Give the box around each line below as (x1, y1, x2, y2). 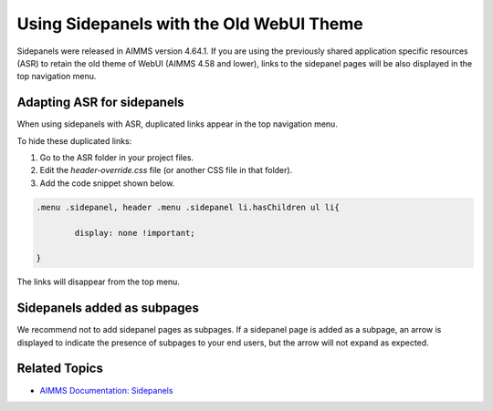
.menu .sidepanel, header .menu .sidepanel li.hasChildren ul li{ (36, 201, 340, 212)
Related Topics (16, 361, 104, 376)
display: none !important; (74, 228, 195, 238)
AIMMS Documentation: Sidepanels (39, 385, 173, 396)
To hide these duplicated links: (16, 135, 132, 146)
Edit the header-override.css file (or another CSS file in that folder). (39, 165, 293, 176)
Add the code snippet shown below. (39, 178, 175, 189)
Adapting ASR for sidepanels (16, 95, 184, 110)
